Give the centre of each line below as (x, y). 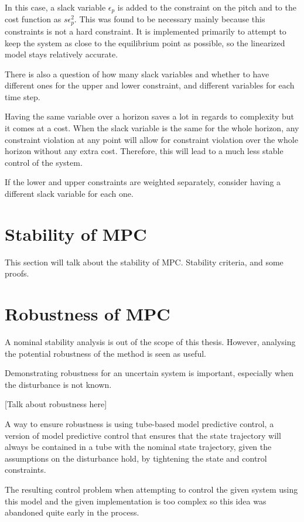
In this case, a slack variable (55, 7)
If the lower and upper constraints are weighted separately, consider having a (143, 182)
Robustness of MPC (88, 314)
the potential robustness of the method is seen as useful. (105, 353)
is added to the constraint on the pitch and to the (207, 7)
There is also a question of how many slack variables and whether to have (137, 74)
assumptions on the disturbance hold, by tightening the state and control (136, 458)
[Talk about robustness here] (56, 404)
